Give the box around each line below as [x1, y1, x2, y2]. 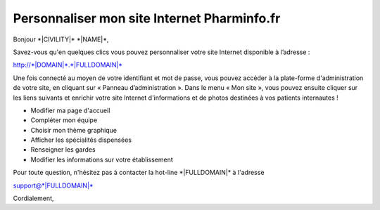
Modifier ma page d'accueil [30, 106, 110, 114]
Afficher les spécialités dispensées [30, 136, 132, 144]
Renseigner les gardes [30, 145, 96, 154]
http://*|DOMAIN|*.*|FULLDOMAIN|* [13, 60, 123, 70]
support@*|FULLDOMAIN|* [13, 181, 94, 190]
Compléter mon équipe [30, 116, 98, 124]
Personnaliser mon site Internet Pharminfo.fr [13, 11, 281, 26]
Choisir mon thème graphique [30, 126, 118, 134]
